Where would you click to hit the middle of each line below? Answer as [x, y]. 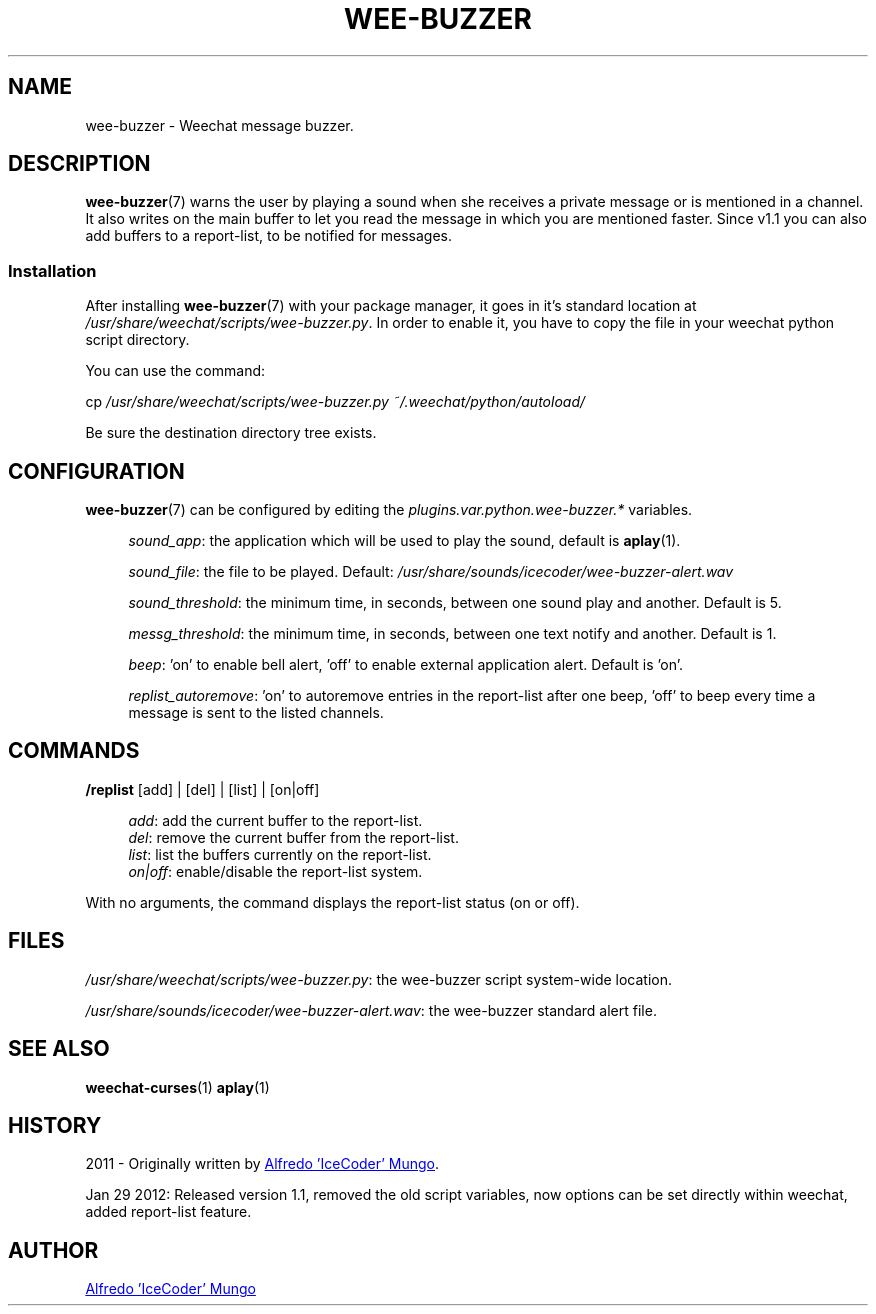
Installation [52, 270]
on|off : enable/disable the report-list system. [275, 871]
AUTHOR [53, 1250]
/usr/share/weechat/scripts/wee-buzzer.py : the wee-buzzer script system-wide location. [378, 979]
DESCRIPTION [79, 164]
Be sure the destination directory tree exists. [231, 433]
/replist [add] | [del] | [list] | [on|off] [202, 789]
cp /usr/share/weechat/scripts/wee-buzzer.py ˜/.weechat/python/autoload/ [335, 402]
